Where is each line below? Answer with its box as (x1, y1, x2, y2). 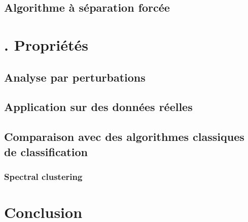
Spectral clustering (4, 170, 83, 182)
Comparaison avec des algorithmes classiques (4, 129, 244, 144)
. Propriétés (4, 34, 88, 55)
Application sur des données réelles (4, 99, 193, 115)
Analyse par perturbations (4, 69, 146, 85)
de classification (4, 143, 88, 159)
